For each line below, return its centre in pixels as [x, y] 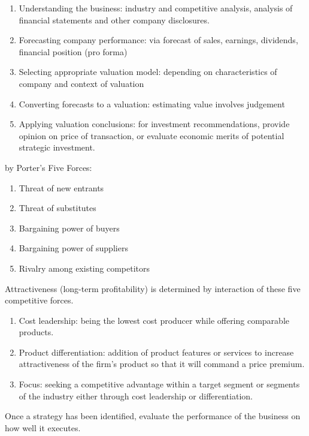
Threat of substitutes [57, 208]
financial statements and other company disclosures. [114, 19]
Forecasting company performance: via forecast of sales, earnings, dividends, [158, 40]
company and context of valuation [81, 83]
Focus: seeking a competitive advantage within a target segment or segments [159, 384]
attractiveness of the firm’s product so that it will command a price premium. [162, 364]
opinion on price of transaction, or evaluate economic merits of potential [152, 135]
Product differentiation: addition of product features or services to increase [156, 352]
